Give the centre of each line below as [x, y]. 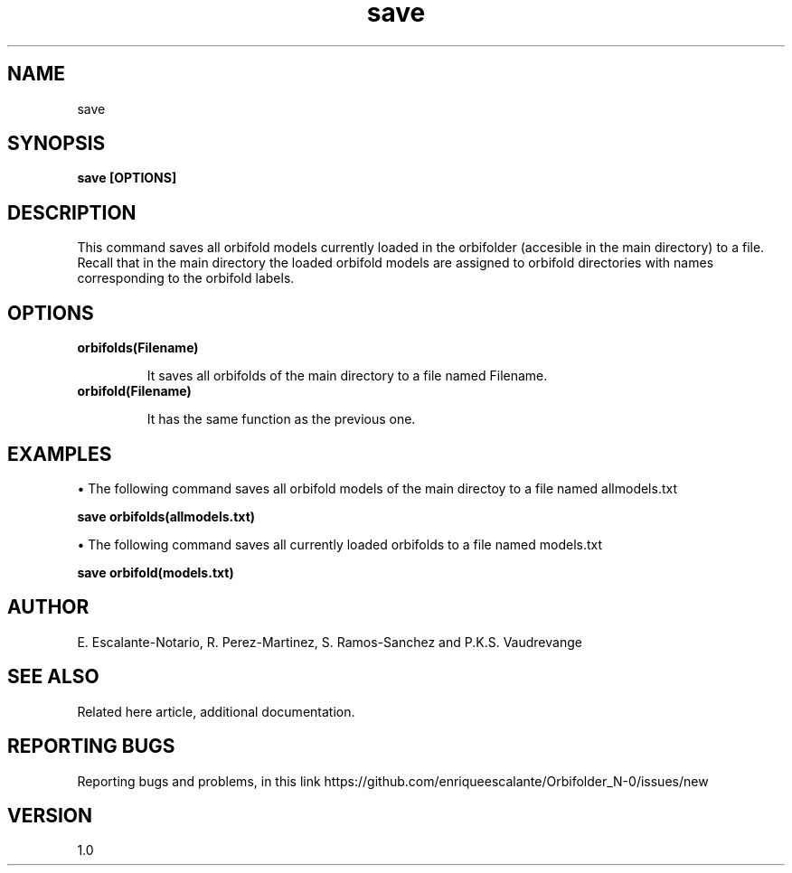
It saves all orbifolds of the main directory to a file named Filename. [347, 376]
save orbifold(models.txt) [156, 572]
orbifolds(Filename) [138, 348]
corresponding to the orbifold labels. [186, 278]
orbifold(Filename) [134, 391]
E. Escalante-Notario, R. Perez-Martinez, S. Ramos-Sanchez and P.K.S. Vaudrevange [330, 642]
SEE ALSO [53, 677]
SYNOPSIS [57, 144]
